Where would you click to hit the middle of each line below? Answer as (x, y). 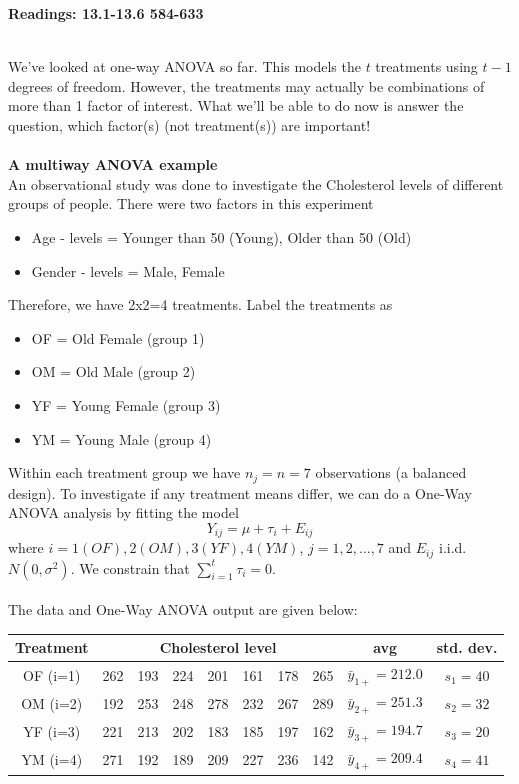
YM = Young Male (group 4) (121, 438)
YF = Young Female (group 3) (126, 404)
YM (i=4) (52, 758)
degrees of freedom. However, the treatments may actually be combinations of (246, 85)
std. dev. (467, 647)
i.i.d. (452, 547)
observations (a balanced (391, 472)
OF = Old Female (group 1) (118, 337)
